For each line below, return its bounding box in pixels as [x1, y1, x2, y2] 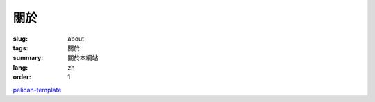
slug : [12, 34, 28, 43]
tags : [12, 43, 28, 52]
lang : [12, 63, 28, 72]
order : [12, 73, 31, 81]
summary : [12, 54, 44, 62]
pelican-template [12, 85, 62, 94]
